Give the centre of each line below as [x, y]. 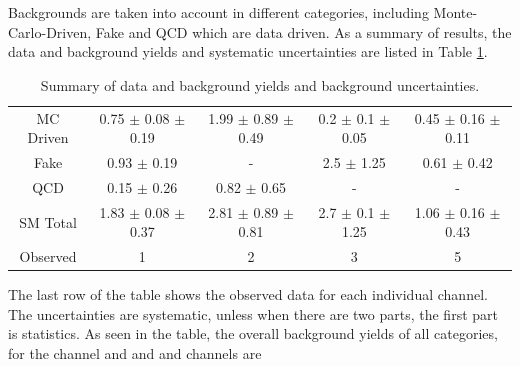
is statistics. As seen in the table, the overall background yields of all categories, [253, 333]
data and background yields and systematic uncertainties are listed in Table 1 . [248, 51]
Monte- [455, 12]
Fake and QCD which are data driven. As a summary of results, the [303, 31]
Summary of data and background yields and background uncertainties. [260, 84]
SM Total [48, 221]
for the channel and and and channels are [135, 353]
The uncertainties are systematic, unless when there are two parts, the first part [253, 313]
